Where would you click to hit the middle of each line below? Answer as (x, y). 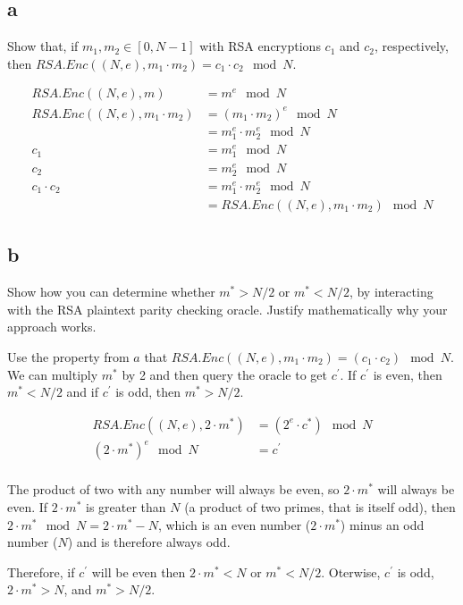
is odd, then (148, 392)
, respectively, (411, 46)
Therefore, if (41, 571)
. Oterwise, (351, 571)
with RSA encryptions (260, 46)
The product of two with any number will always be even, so (173, 489)
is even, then (408, 374)
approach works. (52, 327)
